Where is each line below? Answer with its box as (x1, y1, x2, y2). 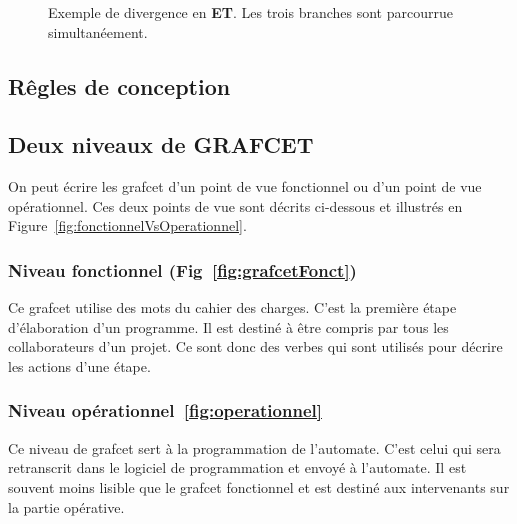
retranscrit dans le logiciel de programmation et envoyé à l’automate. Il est (8, 457, 467, 478)
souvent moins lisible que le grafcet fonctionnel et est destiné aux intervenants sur (8, 476, 510, 497)
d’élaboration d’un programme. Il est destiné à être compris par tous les (8, 316, 449, 337)
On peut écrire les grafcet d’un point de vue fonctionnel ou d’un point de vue (8, 176, 482, 197)
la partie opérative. (8, 496, 125, 517)
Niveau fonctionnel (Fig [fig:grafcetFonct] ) (8, 257, 357, 282)
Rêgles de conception (8, 70, 231, 101)
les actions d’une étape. (8, 355, 151, 376)
